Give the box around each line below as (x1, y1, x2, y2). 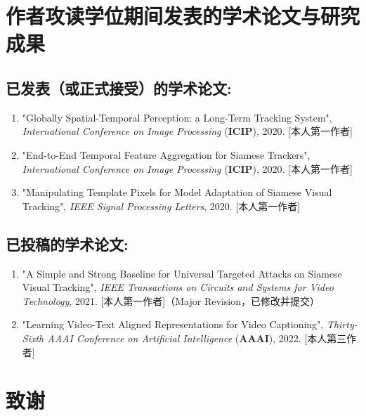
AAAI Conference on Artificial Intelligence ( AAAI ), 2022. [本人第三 (47, 330, 347, 345)
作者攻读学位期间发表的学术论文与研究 (6, 1, 360, 30)
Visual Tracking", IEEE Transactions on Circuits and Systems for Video (22, 280, 334, 294)
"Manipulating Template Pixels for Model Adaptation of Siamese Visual (22, 185, 332, 200)
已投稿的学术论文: (6, 233, 129, 254)
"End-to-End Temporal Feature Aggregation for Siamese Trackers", (22, 147, 311, 162)
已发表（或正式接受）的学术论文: (6, 77, 232, 98)
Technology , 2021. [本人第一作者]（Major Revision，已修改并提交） (22, 293, 320, 308)
